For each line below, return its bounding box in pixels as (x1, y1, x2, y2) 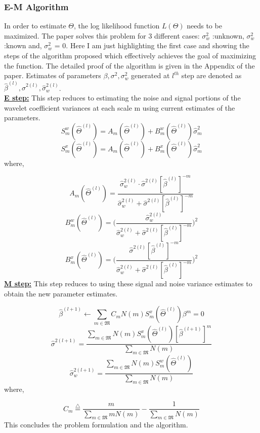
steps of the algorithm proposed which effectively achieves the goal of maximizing (4, 50, 256, 60)
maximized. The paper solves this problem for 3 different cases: (4, 30, 200, 41)
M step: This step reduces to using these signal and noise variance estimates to (4, 278, 252, 289)
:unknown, (212, 30, 244, 41)
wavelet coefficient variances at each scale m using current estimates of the (4, 102, 235, 113)
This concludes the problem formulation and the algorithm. (4, 419, 188, 430)
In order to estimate (4, 20, 66, 31)
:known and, (4, 40, 42, 51)
